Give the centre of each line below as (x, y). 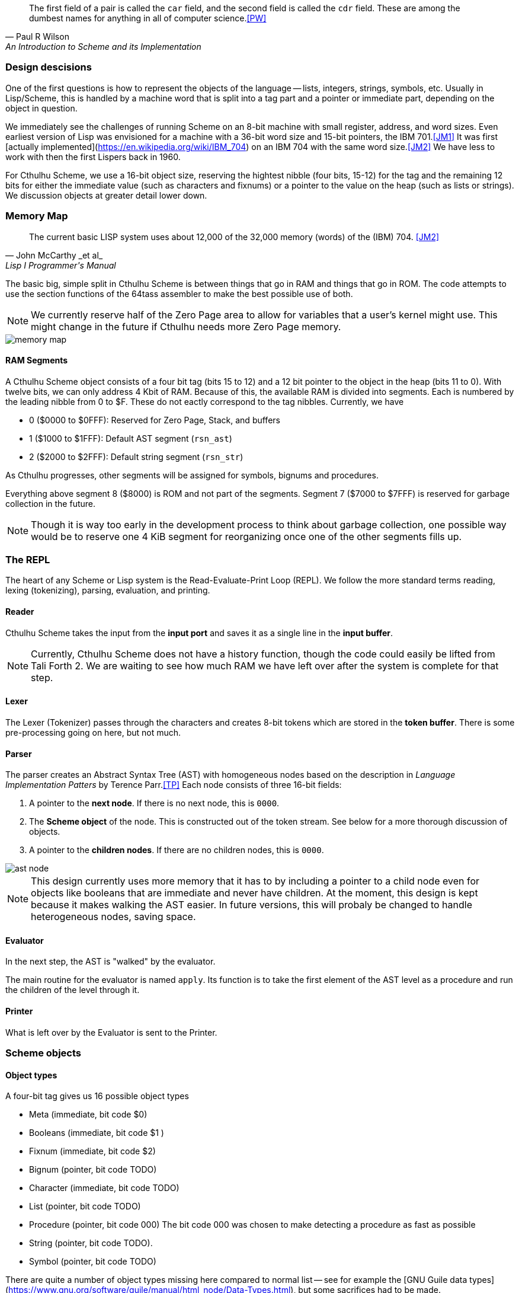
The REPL (28, 560)
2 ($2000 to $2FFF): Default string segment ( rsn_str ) (136, 456)
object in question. (41, 108)
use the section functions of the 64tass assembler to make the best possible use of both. (179, 293)
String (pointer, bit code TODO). (91, 1243)
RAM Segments (37, 360)
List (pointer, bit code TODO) (85, 1206)
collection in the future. (51, 503)
